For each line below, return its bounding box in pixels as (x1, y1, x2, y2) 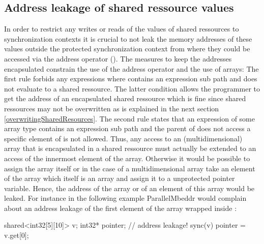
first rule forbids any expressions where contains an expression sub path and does (4, 73, 257, 84)
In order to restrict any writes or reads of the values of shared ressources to (4, 23, 239, 34)
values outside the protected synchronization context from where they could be (4, 43, 250, 54)
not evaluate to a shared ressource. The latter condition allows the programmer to (4, 83, 260, 94)
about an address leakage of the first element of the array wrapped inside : (4, 202, 237, 213)
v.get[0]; (4, 230, 29, 240)
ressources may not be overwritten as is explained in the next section (4, 103, 219, 113)
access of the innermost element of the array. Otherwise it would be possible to (4, 152, 250, 163)
